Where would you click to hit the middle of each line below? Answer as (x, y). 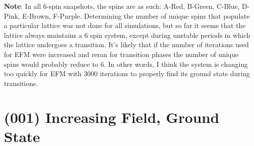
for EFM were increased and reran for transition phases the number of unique (121, 54)
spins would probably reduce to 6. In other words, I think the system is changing (126, 64)
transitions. (21, 83)
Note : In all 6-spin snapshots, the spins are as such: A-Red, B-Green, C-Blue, (122, 6)
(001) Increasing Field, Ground (112, 117)
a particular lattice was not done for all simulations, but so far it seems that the (125, 25)
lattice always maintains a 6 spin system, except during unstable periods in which (127, 35)
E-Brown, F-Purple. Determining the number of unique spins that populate (136, 15)
